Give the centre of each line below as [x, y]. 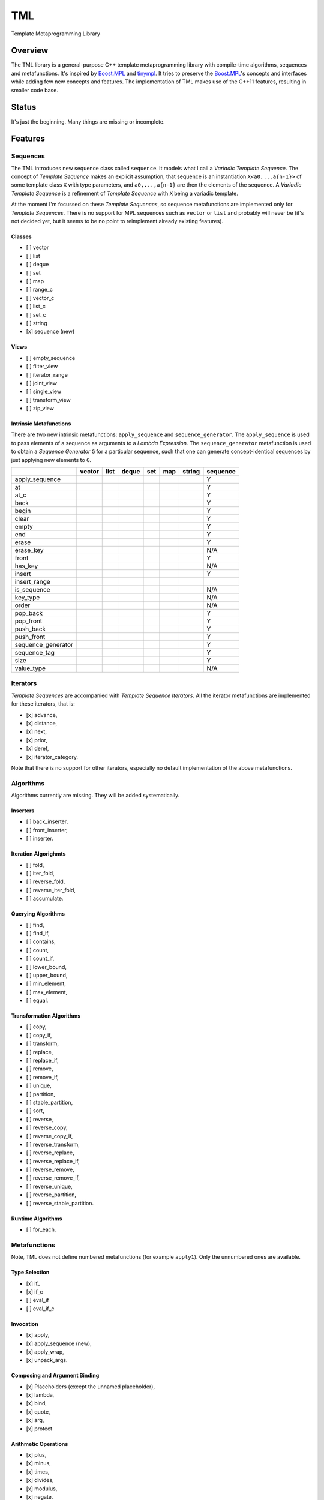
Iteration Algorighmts [38, 854]
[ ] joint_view [42, 383]
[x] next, [37, 731]
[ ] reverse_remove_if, [53, 1178]
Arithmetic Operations [40, 1444]
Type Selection [30, 1273]
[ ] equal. [37, 1000]
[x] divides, [40, 1480]
